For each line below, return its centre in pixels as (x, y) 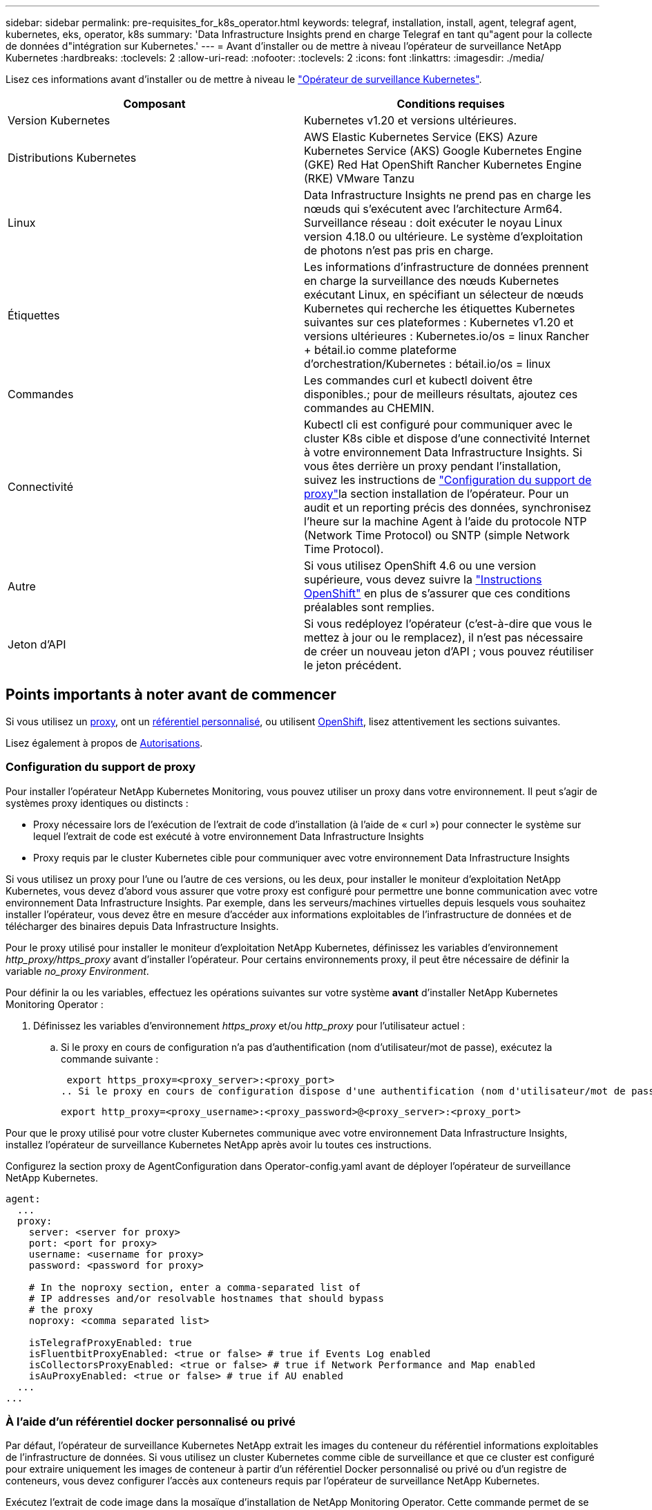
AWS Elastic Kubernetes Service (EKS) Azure (421, 137)
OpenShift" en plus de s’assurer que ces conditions (437, 593)
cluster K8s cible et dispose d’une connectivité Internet (447, 438)
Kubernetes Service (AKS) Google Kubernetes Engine (443, 151)
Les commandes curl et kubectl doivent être (419, 380)
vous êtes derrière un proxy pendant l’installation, (433, 466)
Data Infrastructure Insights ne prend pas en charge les (448, 195)
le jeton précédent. (353, 665)
